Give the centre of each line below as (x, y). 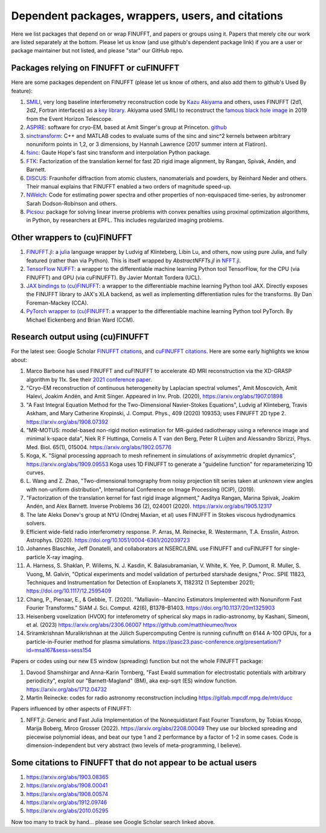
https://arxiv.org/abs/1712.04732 (67, 689)
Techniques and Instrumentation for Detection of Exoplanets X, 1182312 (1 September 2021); (140, 582)
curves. (36, 472)
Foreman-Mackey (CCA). (57, 303)
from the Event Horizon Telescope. (69, 118)
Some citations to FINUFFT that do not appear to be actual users (134, 763)
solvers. (36, 523)
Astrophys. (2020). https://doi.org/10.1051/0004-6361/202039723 (108, 540)
